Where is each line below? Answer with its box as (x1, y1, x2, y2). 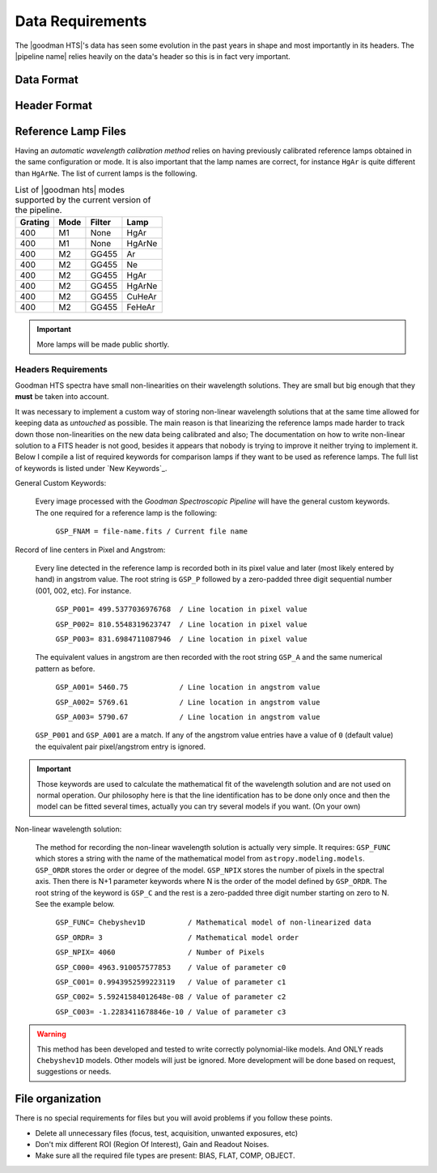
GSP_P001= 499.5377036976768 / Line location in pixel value (55, 605, 308, 614)
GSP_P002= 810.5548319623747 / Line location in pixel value (55, 619, 308, 629)
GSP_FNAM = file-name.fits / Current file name (55, 527, 248, 536)
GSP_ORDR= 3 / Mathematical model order (55, 933, 299, 942)
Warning (36, 1029, 66, 1039)
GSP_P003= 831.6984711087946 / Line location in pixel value (55, 634, 308, 644)
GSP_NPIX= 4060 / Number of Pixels (55, 948, 265, 957)
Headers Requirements (15, 363, 108, 375)
